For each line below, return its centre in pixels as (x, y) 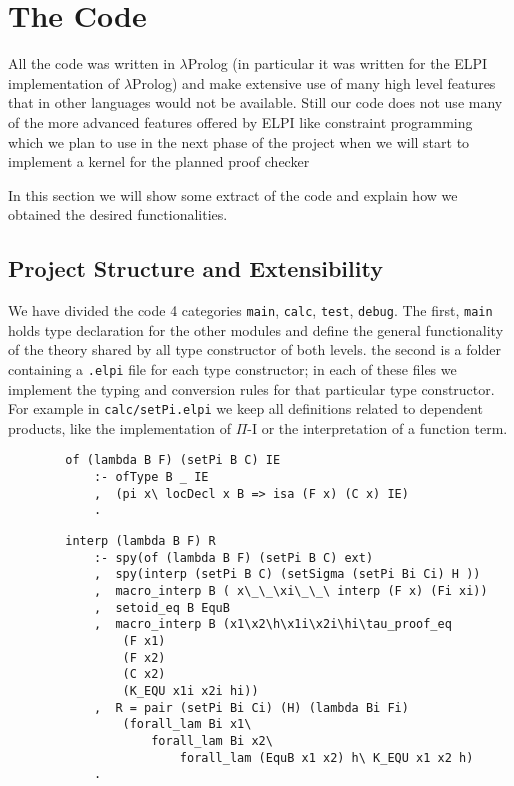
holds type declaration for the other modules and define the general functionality (256, 329)
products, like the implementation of (119, 427)
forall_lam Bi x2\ (212, 740)
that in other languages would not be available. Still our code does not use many (255, 102)
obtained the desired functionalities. (118, 214)
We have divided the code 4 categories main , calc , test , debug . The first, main (250, 310)
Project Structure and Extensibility (195, 268)
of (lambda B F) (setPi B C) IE (173, 460)
